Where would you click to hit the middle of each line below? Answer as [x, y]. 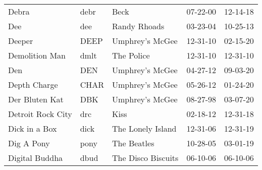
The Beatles [133, 143]
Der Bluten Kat [36, 99]
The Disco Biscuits [145, 158]
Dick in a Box [33, 128]
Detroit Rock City [40, 114]
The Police [131, 55]
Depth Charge [33, 84]
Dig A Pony [29, 143]
